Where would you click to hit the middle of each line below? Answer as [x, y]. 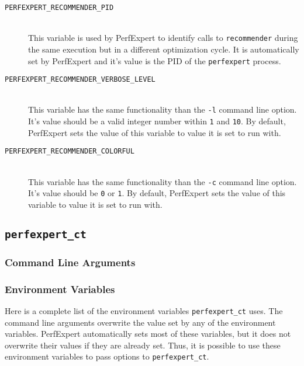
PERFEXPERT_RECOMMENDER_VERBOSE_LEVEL [80, 80]
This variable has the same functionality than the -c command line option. [163, 181]
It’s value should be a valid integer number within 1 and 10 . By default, [157, 121]
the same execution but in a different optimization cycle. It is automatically [164, 49]
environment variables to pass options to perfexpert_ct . [107, 356]
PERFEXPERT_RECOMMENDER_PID [59, 8]
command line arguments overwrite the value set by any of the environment [140, 322]
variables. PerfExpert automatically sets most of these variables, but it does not [148, 334]
